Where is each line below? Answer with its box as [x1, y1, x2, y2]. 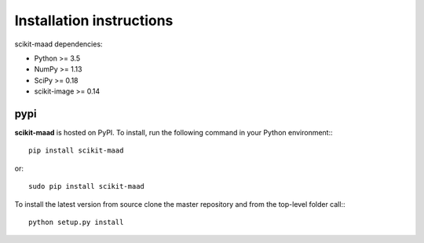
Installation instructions [14, 12, 174, 29]
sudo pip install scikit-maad [28, 182, 145, 191]
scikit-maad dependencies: [14, 39, 103, 49]
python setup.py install [28, 217, 124, 226]
